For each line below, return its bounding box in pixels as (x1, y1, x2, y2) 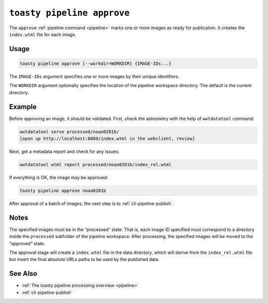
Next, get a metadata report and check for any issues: (9, 148, 120, 154)
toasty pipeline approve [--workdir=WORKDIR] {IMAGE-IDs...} (19, 61, 172, 66)
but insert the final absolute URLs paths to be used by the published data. (9, 256, 160, 262)
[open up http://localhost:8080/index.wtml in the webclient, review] (19, 135, 196, 141)
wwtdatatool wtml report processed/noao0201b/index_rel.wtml (19, 162, 172, 167)
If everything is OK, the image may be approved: (9, 174, 109, 181)
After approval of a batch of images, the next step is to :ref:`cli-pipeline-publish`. (9, 200, 174, 206)
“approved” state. (9, 241, 46, 246)
